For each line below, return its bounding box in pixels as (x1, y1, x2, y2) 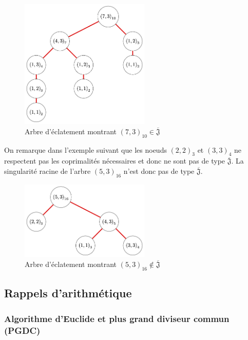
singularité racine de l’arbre (4, 165, 91, 176)
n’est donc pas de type (123, 165, 195, 176)
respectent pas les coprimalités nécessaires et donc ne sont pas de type (4, 155, 225, 166)
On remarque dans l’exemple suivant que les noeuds (4, 144, 167, 155)
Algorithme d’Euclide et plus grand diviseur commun (4, 312, 230, 325)
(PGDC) (4, 324, 41, 336)
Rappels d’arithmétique (4, 285, 132, 301)
